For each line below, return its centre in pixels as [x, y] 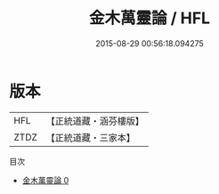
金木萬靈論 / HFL [150, 18]
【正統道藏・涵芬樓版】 [95, 121]
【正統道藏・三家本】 [91, 137]
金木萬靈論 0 [45, 180]
